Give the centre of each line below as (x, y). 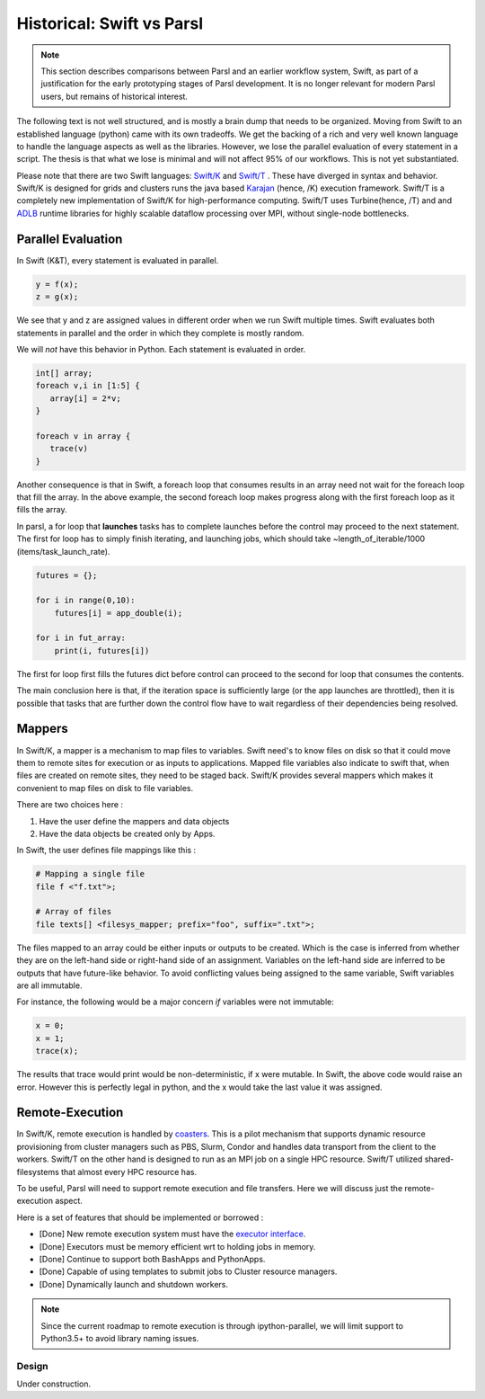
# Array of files (74, 912)
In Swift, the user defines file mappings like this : (106, 851)
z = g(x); (57, 297)
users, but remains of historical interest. (115, 96)
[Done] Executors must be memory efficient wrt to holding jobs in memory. (177, 1246)
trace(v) (69, 449)
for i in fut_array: (80, 638)
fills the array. (42, 510)
